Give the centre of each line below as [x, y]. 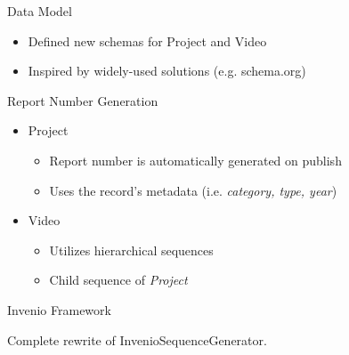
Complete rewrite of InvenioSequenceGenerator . [137, 339]
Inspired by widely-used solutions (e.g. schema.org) [167, 71]
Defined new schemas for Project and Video [147, 40]
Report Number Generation [83, 100]
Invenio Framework [59, 309]
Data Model [40, 11]
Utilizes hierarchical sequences [131, 250]
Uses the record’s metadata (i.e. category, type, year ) [193, 190]
